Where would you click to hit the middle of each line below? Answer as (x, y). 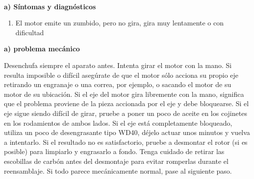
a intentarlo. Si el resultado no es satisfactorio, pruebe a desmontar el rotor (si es (126, 142)
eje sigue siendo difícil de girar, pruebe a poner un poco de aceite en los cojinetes (126, 113)
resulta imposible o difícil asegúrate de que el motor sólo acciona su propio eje (121, 75)
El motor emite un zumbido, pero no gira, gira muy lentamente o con (120, 23)
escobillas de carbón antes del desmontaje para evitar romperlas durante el (116, 161)
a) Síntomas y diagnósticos (50, 6)
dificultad (30, 32)
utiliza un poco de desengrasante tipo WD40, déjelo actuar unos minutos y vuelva (127, 132)
